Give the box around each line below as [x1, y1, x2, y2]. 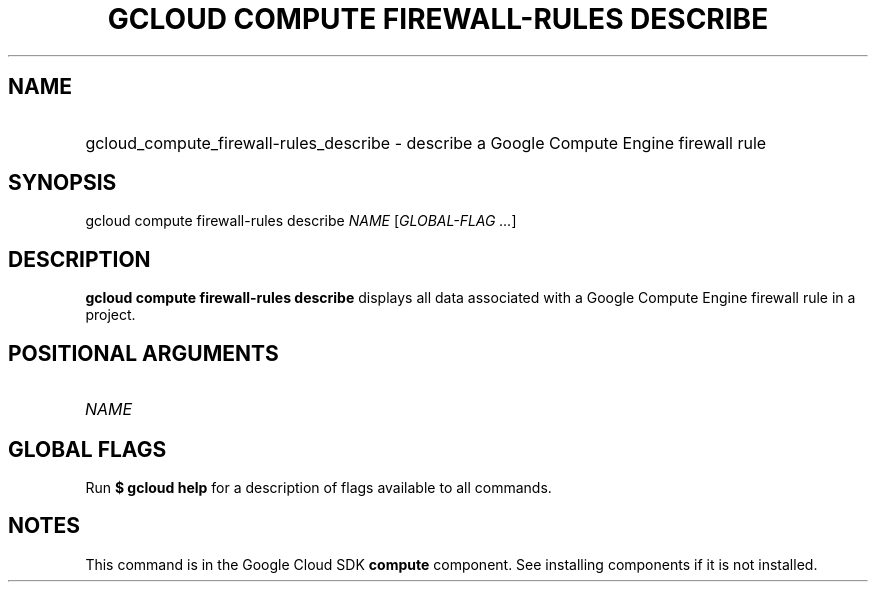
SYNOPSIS [8, 170, 117, 196]
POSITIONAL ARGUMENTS [8, 340, 279, 366]
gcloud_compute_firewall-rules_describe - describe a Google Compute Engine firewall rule [85, 132, 767, 153]
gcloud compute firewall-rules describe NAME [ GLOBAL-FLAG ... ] [85, 212, 517, 230]
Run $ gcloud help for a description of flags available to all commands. [85, 478, 552, 496]
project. [85, 306, 136, 324]
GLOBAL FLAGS [8, 436, 167, 462]
